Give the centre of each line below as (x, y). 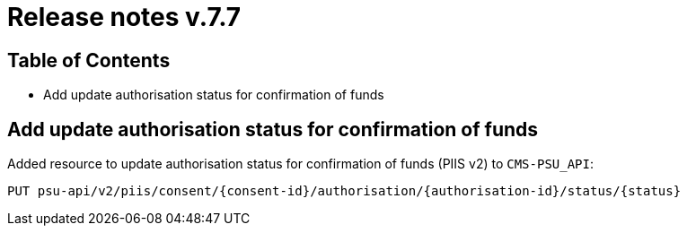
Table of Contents (89, 60)
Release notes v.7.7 (124, 17)
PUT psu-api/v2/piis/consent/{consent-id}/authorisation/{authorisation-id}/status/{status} (344, 191)
